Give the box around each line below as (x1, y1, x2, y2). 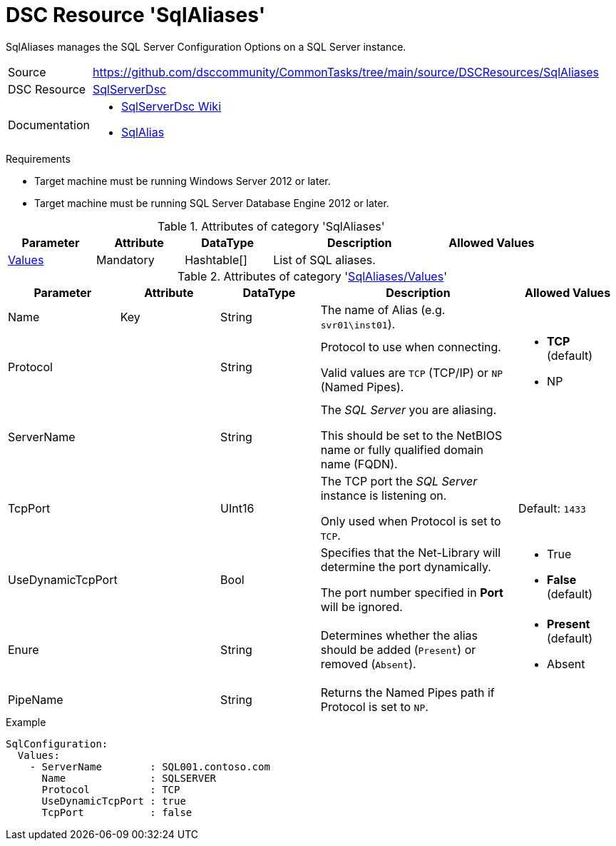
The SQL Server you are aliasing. (320, 402, 497, 417)
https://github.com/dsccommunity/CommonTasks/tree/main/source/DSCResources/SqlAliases (93, 64, 600, 79)
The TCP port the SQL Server (320, 473, 478, 488)
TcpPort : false (41, 806, 192, 818)
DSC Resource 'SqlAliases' (6, 3, 266, 27)
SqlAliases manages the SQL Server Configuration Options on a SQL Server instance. (6, 40, 406, 53)
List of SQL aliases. (273, 252, 376, 267)
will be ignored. (320, 599, 403, 614)
